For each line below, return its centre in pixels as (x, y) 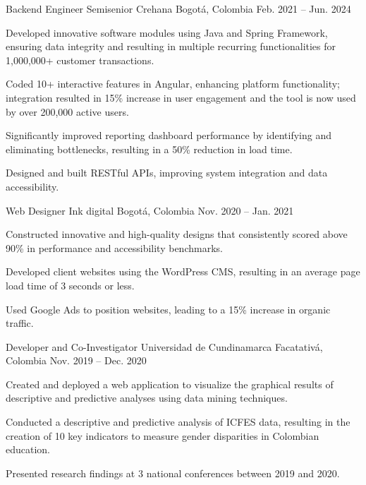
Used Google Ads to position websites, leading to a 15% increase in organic (168, 309)
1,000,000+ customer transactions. (80, 60)
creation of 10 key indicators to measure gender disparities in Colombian (163, 435)
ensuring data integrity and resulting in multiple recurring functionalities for (171, 46)
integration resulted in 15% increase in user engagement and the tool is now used (181, 97)
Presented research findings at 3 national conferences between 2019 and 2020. (173, 473)
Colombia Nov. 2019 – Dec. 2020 (76, 360)
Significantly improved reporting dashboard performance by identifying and (169, 135)
